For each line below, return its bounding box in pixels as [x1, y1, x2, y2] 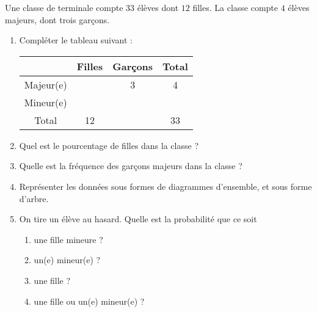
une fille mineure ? [34, 233, 103, 245]
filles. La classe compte [192, 1, 279, 13]
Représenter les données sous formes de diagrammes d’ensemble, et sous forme [19, 180, 312, 192]
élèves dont [137, 1, 179, 13]
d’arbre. [19, 192, 49, 205]
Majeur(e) [24, 77, 67, 92]
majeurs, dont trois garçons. [5, 13, 110, 26]
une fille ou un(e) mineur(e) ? [34, 294, 145, 307]
